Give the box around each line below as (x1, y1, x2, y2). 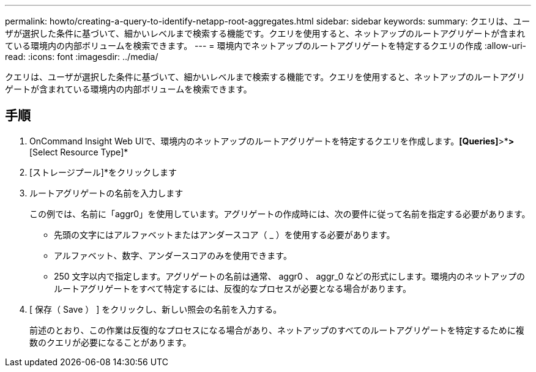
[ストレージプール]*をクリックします (29, 166, 177, 177)
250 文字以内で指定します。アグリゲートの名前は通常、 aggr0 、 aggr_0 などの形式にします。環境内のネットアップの (54, 270, 525, 281)
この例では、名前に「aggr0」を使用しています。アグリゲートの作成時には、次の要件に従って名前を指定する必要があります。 (29, 208, 530, 219)
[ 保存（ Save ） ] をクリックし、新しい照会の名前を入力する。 (29, 303, 282, 314)
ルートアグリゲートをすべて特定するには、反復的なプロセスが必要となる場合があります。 (54, 283, 411, 294)
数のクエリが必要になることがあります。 (29, 337, 192, 348)
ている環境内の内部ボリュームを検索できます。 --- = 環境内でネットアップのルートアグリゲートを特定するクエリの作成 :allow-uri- (5, 40, 527, 51)
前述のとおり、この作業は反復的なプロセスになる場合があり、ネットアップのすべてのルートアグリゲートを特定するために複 (29, 324, 524, 335)
